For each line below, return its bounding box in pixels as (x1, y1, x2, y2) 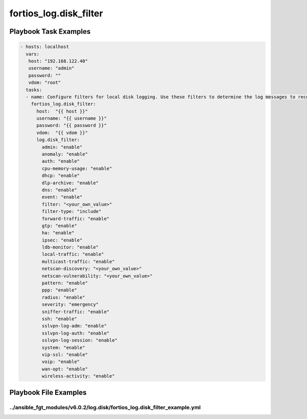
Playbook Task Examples (9, 27, 91, 36)
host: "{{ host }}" (36, 108, 88, 114)
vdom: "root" (28, 80, 61, 85)
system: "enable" (41, 344, 85, 350)
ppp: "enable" (41, 287, 77, 293)
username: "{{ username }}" (36, 116, 107, 121)
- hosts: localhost (20, 44, 69, 50)
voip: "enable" (41, 359, 80, 365)
